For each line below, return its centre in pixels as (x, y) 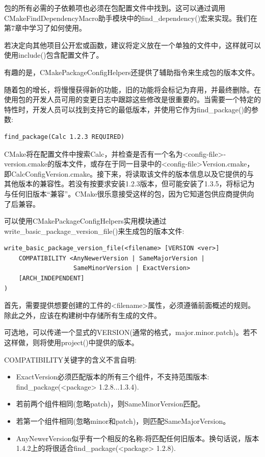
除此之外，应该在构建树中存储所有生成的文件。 (83, 315)
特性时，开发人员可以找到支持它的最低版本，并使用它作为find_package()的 (128, 109)
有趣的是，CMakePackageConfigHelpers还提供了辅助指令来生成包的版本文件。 (132, 72)
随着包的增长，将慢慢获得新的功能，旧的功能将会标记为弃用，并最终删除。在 (132, 89)
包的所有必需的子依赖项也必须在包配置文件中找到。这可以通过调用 (115, 8)
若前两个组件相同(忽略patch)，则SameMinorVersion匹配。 (110, 404)
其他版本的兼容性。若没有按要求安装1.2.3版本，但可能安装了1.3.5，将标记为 (129, 184)
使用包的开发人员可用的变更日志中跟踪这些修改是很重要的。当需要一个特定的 (132, 99)
